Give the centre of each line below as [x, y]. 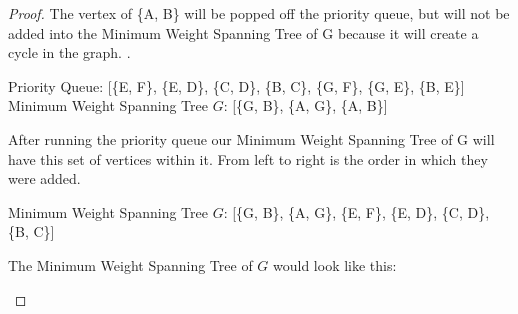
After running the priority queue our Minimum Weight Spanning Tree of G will [251, 138]
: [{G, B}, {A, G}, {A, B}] [305, 105]
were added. [44, 178]
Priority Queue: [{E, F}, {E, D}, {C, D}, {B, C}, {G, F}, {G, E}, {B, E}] [236, 85]
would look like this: [335, 264]
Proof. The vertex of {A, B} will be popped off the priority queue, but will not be [259, 13]
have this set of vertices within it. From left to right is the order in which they [248, 158]
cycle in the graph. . [69, 52]
